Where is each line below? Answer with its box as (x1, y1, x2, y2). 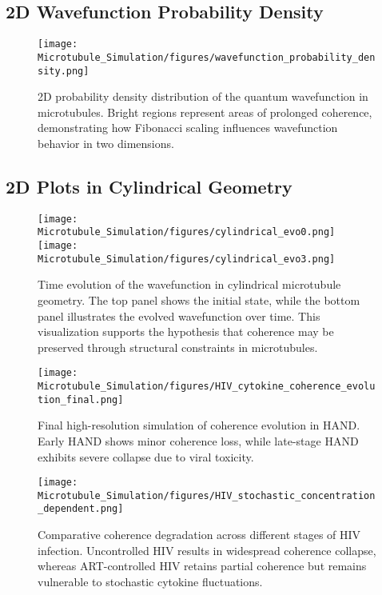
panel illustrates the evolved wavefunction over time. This (38, 307, 320, 324)
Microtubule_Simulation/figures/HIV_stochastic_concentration (38, 489, 376, 501)
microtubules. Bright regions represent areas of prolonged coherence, (38, 103, 372, 120)
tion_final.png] (38, 393, 124, 405)
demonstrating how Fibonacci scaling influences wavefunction (38, 119, 338, 136)
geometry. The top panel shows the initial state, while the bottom (38, 291, 360, 308)
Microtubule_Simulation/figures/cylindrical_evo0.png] (38, 226, 336, 238)
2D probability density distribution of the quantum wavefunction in (38, 88, 368, 105)
